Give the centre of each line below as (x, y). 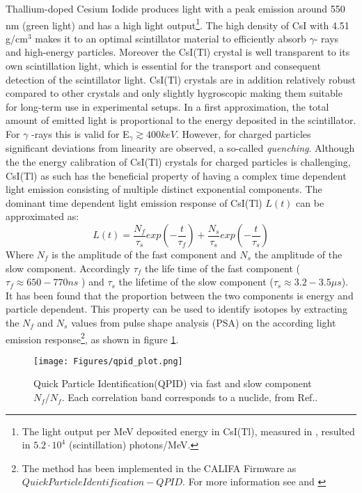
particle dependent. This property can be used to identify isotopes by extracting (176, 309)
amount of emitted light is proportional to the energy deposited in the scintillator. (181, 120)
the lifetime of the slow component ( (196, 282)
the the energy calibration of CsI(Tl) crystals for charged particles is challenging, (178, 162)
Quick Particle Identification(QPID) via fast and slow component (173, 383)
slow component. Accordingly (68, 268)
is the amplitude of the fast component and (144, 255)
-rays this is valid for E (80, 134)
